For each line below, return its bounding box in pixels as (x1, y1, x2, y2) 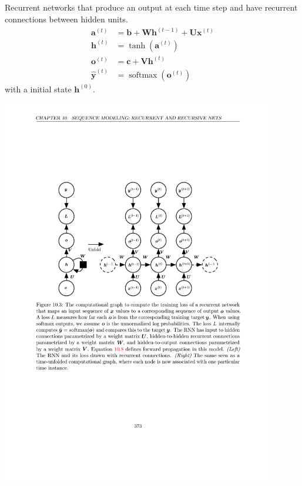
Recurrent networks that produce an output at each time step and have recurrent (5, 1, 298, 14)
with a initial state (5, 82, 72, 95)
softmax (129, 71, 157, 79)
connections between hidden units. (5, 12, 128, 25)
